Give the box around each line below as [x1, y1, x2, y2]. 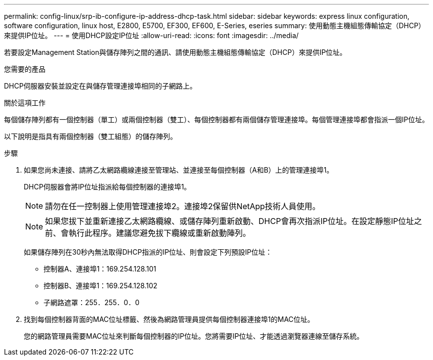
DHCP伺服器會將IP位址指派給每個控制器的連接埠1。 [24, 182, 191, 191]
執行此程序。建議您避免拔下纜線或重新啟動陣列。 [69, 228, 251, 238]
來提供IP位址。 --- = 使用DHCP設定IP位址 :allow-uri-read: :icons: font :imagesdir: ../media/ [4, 31, 299, 40]
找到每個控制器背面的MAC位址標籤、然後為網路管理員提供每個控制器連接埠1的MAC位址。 [24, 315, 314, 323]
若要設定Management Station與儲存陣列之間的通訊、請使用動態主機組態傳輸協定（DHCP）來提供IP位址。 [4, 48, 347, 56]
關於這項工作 [4, 98, 45, 107]
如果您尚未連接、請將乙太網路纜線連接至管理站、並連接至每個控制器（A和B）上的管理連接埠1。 [24, 166, 334, 174]
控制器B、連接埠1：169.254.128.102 [43, 281, 158, 290]
